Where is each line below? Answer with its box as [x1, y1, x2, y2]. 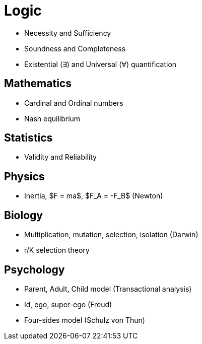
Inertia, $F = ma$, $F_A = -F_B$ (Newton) [24, 191, 163, 200]
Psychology [4, 263, 65, 276]
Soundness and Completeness [24, 44, 126, 53]
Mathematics [4, 77, 72, 90]
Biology [4, 209, 43, 222]
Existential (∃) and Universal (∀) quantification [24, 59, 177, 68]
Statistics [4, 131, 53, 145]
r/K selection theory [24, 246, 90, 255]
